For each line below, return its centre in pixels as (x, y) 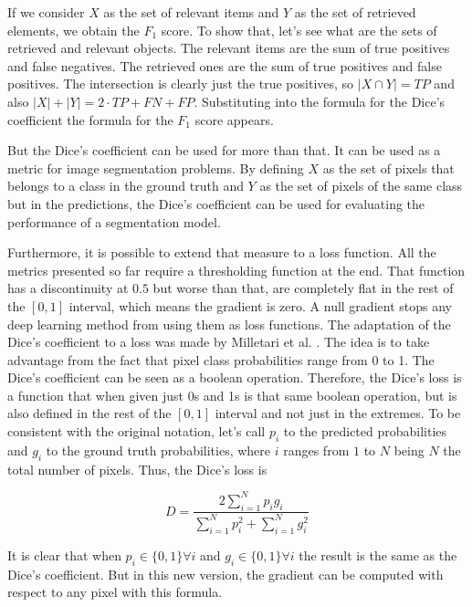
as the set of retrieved (355, 12)
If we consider (46, 12)
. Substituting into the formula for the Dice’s (320, 101)
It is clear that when (64, 555)
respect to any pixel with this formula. (115, 592)
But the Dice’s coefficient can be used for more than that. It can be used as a (224, 150)
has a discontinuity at (68, 288)
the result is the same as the (378, 555)
